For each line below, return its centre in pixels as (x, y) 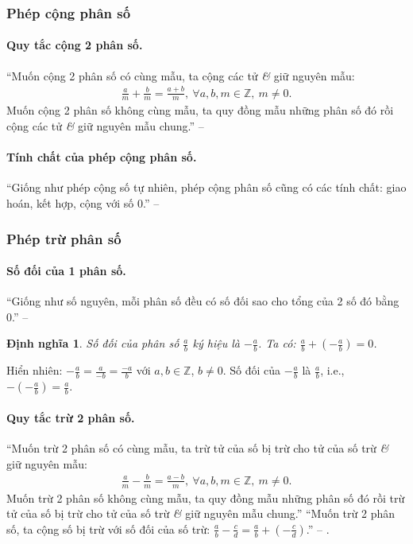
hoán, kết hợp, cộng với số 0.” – (83, 202)
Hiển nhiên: (35, 370)
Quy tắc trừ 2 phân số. (71, 417)
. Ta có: (277, 343)
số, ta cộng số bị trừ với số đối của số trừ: (108, 528)
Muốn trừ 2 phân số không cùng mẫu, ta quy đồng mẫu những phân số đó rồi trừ (206, 497)
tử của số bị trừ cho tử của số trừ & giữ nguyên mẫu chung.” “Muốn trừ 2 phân (201, 513)
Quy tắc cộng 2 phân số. (75, 45)
